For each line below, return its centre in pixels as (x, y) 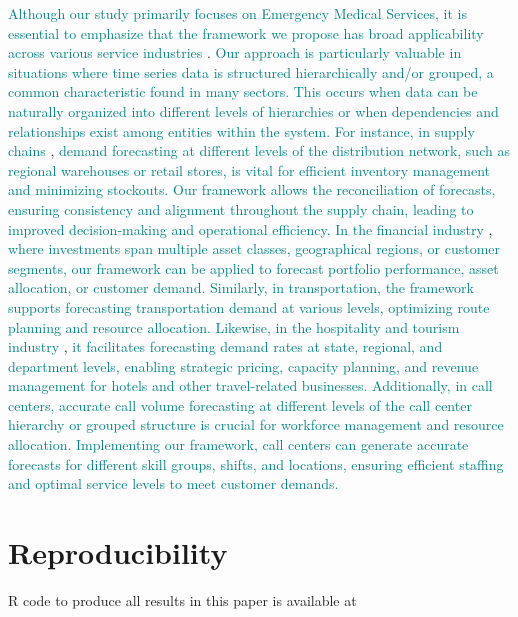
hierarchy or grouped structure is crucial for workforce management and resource (256, 424)
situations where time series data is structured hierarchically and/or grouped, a (251, 71)
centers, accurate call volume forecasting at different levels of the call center (240, 404)
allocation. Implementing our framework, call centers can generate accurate (238, 444)
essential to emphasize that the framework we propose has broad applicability (246, 32)
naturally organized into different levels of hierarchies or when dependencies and (253, 110)
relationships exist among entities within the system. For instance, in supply (241, 130)
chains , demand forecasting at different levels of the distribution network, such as (259, 150)
